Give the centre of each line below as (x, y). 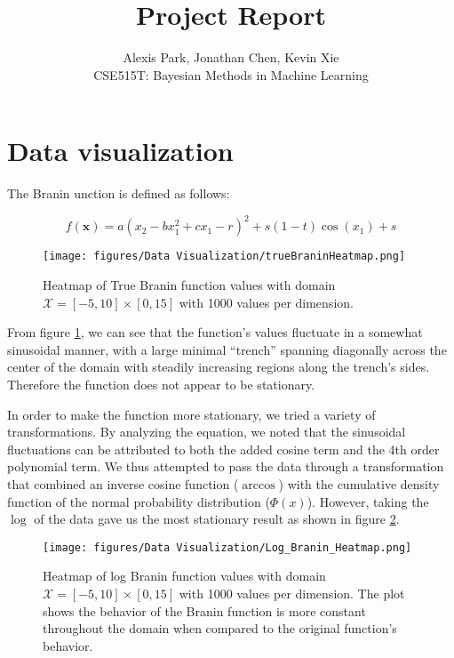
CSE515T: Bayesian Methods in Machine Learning (231, 74)
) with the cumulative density (359, 483)
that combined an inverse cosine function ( (123, 483)
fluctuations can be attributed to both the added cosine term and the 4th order (223, 449)
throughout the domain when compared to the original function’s (220, 628)
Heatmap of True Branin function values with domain (189, 285)
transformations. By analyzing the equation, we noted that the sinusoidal (207, 432)
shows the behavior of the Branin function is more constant (204, 610)
